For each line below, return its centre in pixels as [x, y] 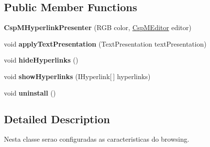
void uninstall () [30, 92]
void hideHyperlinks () [41, 60]
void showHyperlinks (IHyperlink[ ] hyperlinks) [77, 76]
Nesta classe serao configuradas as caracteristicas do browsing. [97, 139]
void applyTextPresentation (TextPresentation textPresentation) [105, 43]
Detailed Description [57, 119]
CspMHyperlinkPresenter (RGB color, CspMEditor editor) [98, 27]
